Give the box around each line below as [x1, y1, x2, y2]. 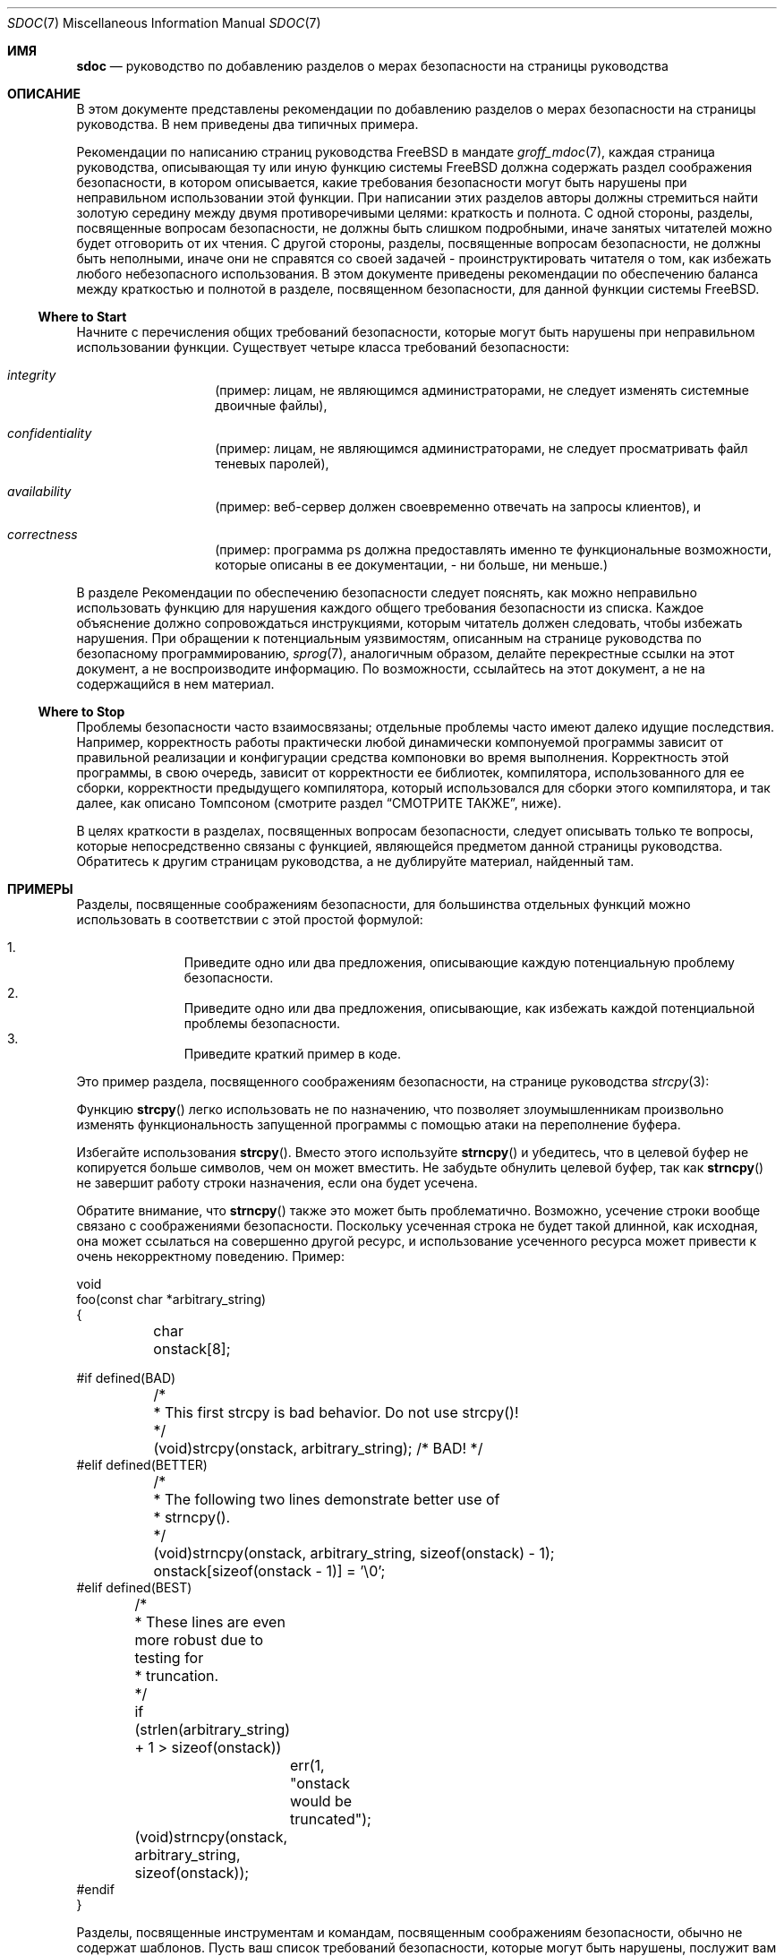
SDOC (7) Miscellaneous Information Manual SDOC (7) [7, 15, 321, 30]
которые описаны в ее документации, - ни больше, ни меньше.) [215, 557, 609, 572]
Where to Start [38, 309, 127, 324]
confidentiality [7, 425, 92, 441]
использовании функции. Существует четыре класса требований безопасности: [76, 339, 570, 355]
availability [7, 484, 72, 499]
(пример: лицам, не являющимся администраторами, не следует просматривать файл [215, 441, 748, 456]
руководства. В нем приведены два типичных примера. [76, 116, 419, 132]
